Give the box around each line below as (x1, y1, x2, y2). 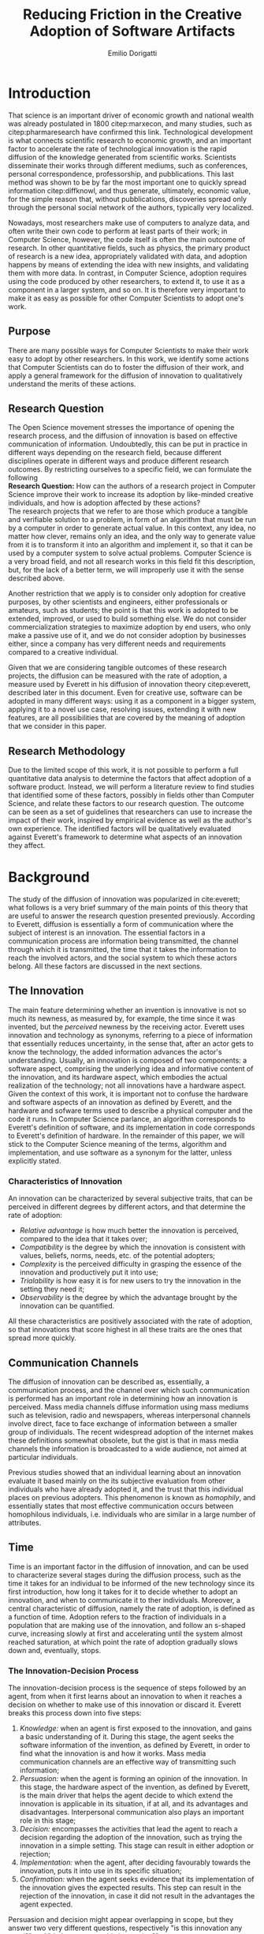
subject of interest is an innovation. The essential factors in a (8, 928, 206, 938)
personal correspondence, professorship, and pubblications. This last (8, 169, 234, 178)
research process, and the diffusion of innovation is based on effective (8, 431, 238, 441)
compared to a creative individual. (8, 648, 119, 657)
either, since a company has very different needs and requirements (8, 639, 226, 648)
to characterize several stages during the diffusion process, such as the (8, 1570, 242, 1579)
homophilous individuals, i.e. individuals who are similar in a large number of (8, 1509, 256, 1519)
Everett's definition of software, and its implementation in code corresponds (8, 1122, 255, 1132)
